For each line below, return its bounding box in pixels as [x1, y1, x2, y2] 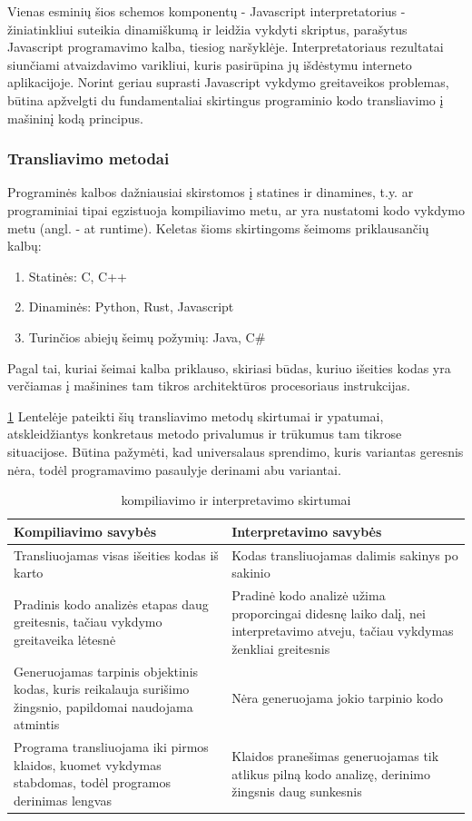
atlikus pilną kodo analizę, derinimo [231, 764, 430, 783]
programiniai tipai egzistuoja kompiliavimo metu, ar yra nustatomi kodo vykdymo [7, 200, 465, 219]
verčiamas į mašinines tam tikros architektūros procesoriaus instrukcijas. [7, 376, 410, 395]
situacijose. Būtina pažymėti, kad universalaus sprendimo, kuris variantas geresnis [7, 441, 464, 460]
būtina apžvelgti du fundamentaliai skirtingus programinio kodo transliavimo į [7, 90, 444, 109]
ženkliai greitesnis [231, 638, 330, 658]
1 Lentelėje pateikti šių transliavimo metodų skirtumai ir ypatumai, [7, 406, 384, 425]
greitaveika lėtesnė [14, 629, 116, 648]
